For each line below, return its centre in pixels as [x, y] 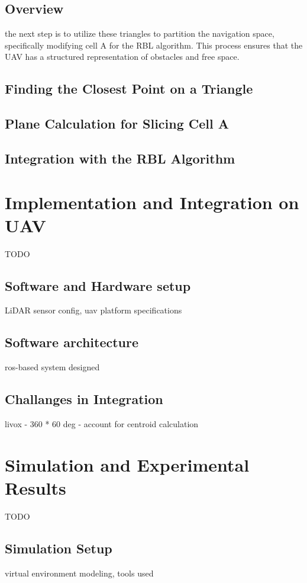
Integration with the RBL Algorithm [120, 158]
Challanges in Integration [84, 399]
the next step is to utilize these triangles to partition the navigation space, [140, 33]
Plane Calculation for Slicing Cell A [117, 124]
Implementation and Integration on [152, 202]
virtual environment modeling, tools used [79, 573]
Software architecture [72, 342]
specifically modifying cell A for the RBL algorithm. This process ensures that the [154, 45]
